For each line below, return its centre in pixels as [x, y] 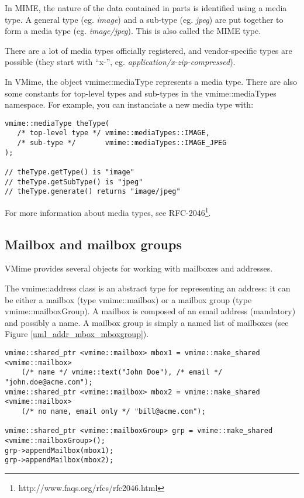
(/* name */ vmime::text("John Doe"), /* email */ [122, 372]
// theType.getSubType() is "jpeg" [74, 182]
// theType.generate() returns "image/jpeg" [93, 192]
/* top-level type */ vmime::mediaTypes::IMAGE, [113, 133]
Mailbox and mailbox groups [93, 244]
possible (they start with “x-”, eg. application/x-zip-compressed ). [120, 62]
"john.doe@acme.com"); [49, 382]
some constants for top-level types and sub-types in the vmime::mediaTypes [141, 93]
